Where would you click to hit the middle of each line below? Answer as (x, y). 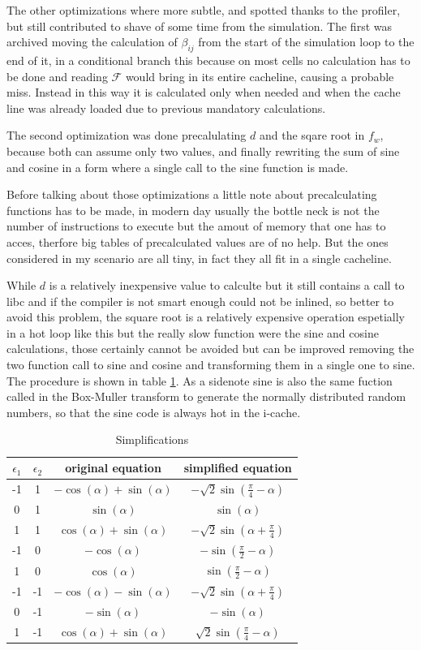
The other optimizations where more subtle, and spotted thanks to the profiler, (204, 10)
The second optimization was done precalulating (127, 135)
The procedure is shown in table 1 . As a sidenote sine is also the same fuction (200, 380)
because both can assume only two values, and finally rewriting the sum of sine (203, 151)
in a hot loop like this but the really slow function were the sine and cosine (193, 332)
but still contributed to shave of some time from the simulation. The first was (199, 26)
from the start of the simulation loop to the (306, 42)
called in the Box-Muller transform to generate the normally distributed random (206, 396)
